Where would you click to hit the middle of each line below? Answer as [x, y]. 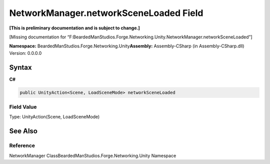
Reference [22, 146]
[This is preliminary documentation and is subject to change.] [74, 28]
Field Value [23, 107]
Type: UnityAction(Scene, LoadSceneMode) [54, 117]
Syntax [20, 67]
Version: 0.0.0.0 [25, 53]
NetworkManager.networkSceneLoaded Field [106, 13]
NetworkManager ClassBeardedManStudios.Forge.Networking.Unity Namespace [93, 156]
